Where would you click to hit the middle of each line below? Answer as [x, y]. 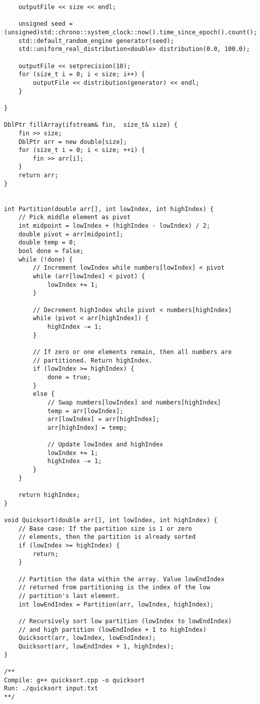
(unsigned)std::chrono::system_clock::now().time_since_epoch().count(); [131, 32]
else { [44, 394]
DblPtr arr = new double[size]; [73, 142]
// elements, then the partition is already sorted [107, 537]
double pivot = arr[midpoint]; [71, 234]
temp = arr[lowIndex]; [85, 411]
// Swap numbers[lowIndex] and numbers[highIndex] [134, 402]
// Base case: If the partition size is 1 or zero [105, 529]
